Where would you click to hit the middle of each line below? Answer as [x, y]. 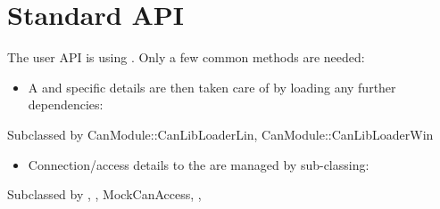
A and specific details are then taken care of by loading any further [212, 87]
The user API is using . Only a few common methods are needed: [186, 57]
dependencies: [66, 104]
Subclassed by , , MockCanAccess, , [104, 194]
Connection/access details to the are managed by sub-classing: [199, 164]
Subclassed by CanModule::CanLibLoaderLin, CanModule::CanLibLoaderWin [220, 134]
